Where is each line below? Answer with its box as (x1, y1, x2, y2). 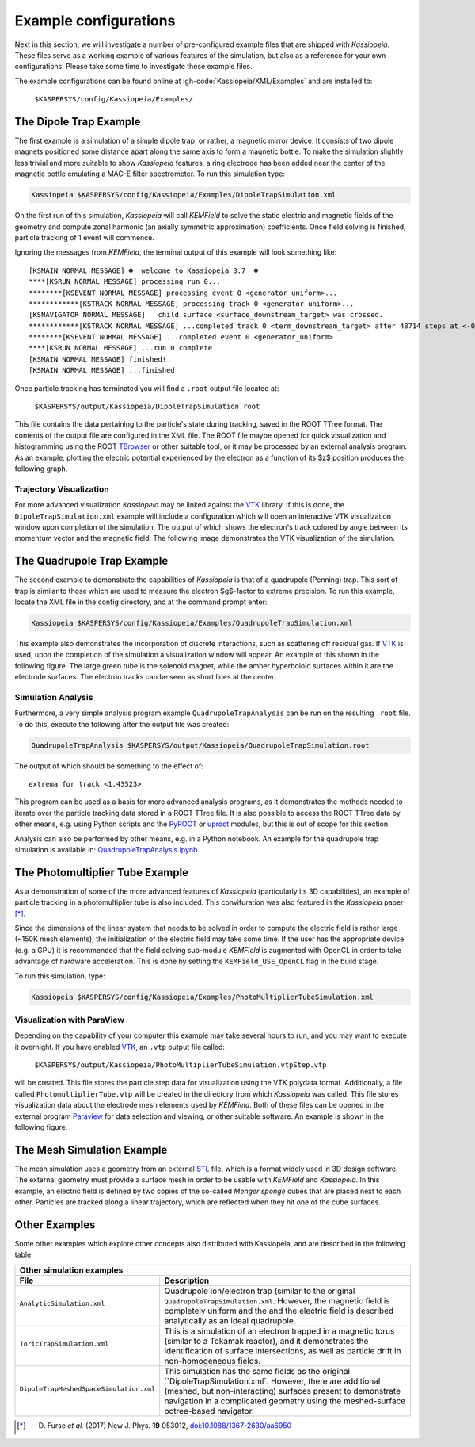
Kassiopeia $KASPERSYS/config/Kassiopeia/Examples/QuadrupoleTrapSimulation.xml (31, 618, 353, 627)
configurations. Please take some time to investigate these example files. (14, 62, 253, 71)
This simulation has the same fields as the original (164, 1365, 351, 1376)
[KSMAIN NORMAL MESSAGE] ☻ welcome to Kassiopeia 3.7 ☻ (28, 266, 259, 275)
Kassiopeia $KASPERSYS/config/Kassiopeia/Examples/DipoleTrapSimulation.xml (31, 190, 336, 200)
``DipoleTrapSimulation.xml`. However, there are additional (164, 1376, 381, 1387)
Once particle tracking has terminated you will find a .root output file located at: (14, 383, 279, 392)
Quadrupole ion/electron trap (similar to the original (164, 1285, 355, 1296)
